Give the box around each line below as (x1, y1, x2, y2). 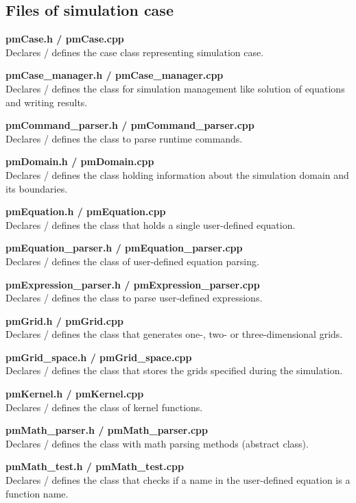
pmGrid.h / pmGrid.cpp (5, 313, 123, 328)
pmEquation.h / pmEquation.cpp (5, 204, 166, 219)
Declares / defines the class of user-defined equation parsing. (5, 254, 259, 268)
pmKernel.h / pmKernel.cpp (5, 387, 144, 401)
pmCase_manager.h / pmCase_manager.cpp (5, 68, 224, 82)
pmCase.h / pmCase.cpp (5, 32, 124, 46)
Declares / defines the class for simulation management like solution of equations (5, 81, 345, 95)
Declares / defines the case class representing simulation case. (5, 45, 264, 59)
